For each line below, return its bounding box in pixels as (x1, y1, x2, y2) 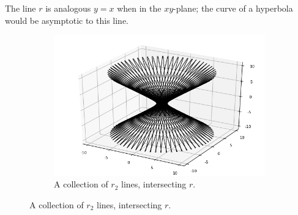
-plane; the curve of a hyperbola (173, 2, 293, 14)
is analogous (45, 2, 91, 14)
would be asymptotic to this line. (5, 13, 129, 26)
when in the (117, 2, 162, 14)
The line (5, 2, 36, 14)
